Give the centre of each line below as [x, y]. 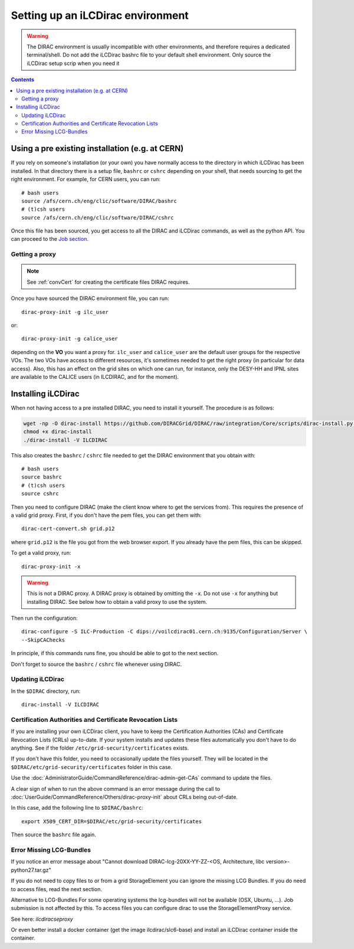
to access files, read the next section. [57, 889]
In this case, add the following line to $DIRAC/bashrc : [77, 808]
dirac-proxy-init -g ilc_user [65, 312]
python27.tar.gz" [31, 870]
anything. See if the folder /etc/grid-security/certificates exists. [100, 748]
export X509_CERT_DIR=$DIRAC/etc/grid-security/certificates [112, 821]
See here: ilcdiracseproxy [42, 919]
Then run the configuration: [44, 618]
